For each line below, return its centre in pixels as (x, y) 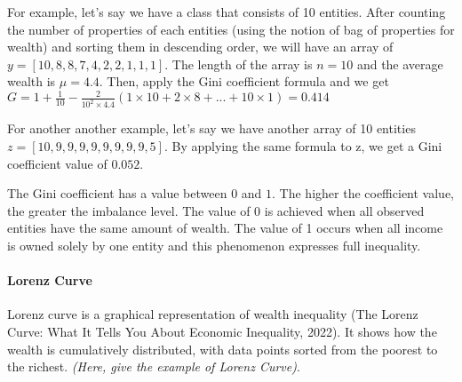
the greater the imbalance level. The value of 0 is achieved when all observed (216, 210)
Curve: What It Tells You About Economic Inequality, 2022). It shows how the (222, 331)
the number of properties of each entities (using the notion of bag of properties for (231, 29)
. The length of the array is (239, 64)
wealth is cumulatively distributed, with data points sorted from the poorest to (223, 349)
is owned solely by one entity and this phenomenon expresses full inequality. (214, 245)
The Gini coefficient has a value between (117, 193)
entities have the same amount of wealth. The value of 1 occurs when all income (225, 228)
